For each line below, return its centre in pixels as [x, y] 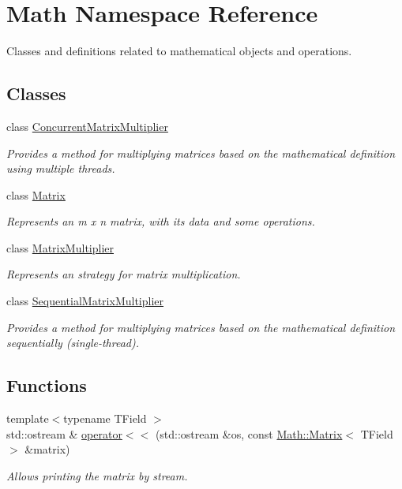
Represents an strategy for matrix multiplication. [124, 274]
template [28, 418]
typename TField [105, 418]
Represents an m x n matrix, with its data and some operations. [161, 221]
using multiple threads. [61, 168]
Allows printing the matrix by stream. [97, 475]
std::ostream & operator [64, 433]
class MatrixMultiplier [60, 247]
